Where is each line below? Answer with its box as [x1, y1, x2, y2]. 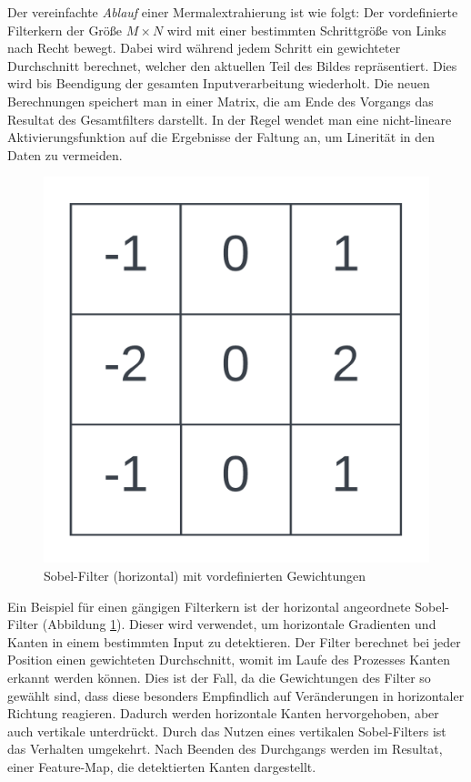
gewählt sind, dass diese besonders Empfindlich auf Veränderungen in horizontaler [7, 686, 465, 705]
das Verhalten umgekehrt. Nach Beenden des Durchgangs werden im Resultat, [7, 739, 443, 758]
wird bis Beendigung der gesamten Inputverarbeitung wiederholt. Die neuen [7, 74, 430, 93]
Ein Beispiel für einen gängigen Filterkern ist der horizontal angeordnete [7, 596, 411, 615]
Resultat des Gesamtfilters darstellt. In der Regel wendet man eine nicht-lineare [7, 109, 452, 128]
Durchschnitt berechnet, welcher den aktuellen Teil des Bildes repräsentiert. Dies [7, 56, 457, 75]
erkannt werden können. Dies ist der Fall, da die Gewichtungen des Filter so [7, 667, 431, 686]
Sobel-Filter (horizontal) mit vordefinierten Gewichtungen [44, 565, 366, 584]
